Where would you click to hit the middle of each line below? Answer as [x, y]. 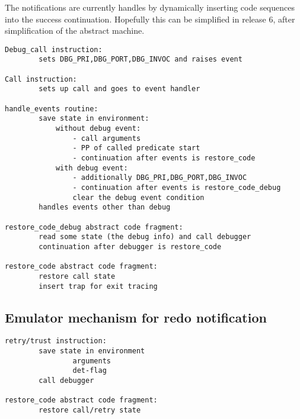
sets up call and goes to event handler [119, 89]
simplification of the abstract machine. [75, 30]
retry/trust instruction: [56, 341]
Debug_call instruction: [54, 49]
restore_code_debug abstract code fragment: [94, 227]
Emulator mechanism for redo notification [136, 317]
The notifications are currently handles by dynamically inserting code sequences [150, 7]
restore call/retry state [90, 410]
